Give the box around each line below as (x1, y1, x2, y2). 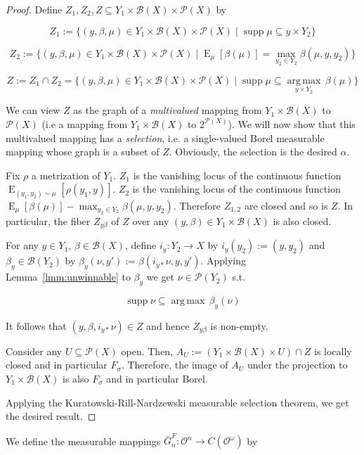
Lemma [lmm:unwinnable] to (6, 269, 131, 284)
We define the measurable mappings (6, 433, 161, 448)
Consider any (6, 343, 63, 358)
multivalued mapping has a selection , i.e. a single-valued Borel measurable (6, 130, 325, 145)
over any (132, 213, 169, 228)
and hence (146, 318, 190, 333)
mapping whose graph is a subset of (6, 144, 160, 159)
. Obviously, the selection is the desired (169, 144, 337, 159)
